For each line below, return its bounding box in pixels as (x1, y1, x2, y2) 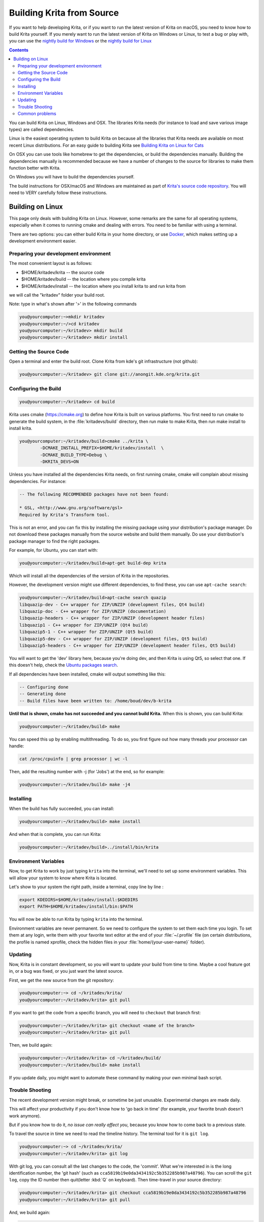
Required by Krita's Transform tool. (19, 512, 110, 518)
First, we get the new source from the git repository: (9, 977, 114, 983)
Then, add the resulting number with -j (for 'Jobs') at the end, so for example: (9, 768, 165, 774)
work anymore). (9, 1113, 41, 1119)
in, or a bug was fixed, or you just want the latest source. (9, 968, 124, 974)
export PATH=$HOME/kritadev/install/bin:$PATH (19, 904, 133, 909)
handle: (9, 743, 24, 749)
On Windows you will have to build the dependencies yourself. (9, 174, 134, 180)
